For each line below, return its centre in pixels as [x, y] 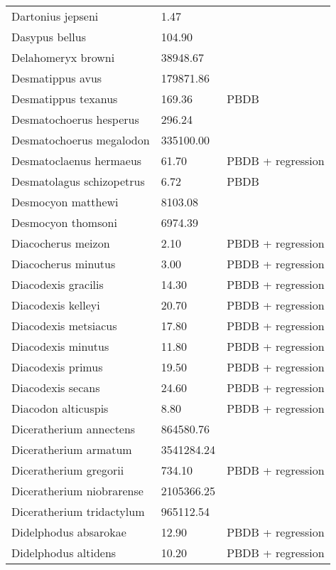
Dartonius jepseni [55, 16]
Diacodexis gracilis [58, 284]
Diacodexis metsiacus [64, 326]
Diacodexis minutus [60, 346]
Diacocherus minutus [64, 264]
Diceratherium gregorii [68, 470]
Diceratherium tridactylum [78, 511]
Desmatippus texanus [65, 99]
